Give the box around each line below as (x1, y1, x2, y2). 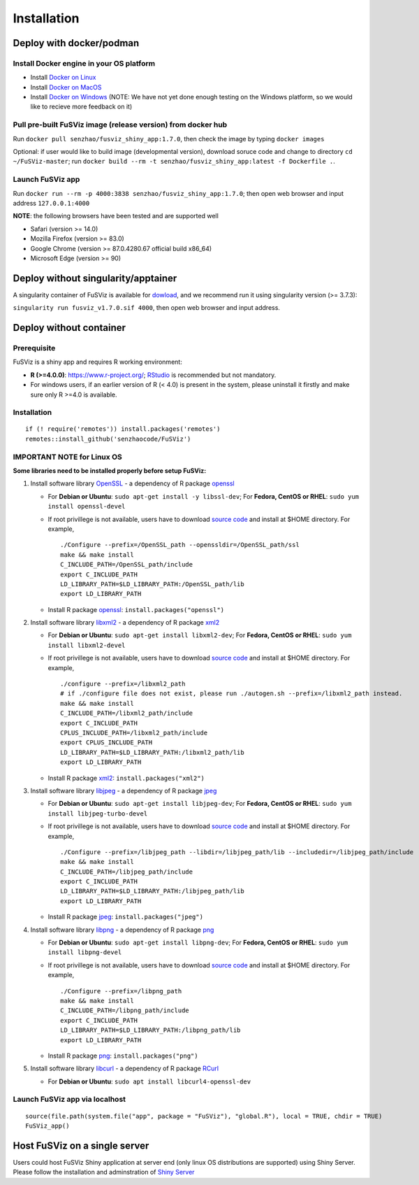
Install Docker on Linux (30, 73, 96, 82)
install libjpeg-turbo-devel (47, 809, 148, 818)
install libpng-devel (47, 949, 122, 956)
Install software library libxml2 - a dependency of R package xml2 (30, 618, 220, 627)
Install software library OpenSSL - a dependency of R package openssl (30, 479, 235, 488)
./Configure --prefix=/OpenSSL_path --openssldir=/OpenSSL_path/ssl (60, 541, 300, 549)
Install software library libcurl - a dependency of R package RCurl (30, 1064, 219, 1073)
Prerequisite (13, 343, 56, 353)
